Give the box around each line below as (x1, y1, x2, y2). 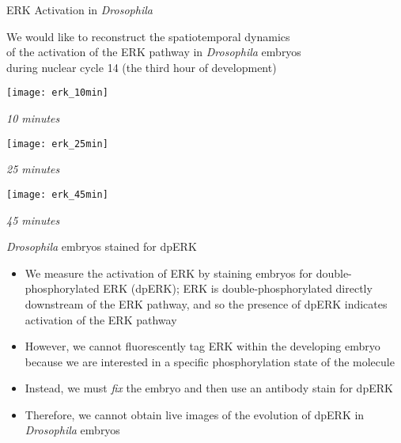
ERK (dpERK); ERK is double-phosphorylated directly (103, 280, 373, 297)
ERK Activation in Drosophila (6, 2, 153, 17)
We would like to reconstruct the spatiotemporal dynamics (6, 28, 290, 44)
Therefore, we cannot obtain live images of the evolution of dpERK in (25, 406, 365, 422)
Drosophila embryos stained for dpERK (6, 238, 197, 255)
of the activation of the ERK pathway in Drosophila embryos (6, 44, 301, 60)
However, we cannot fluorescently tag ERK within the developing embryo (25, 338, 380, 354)
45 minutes (6, 211, 60, 228)
